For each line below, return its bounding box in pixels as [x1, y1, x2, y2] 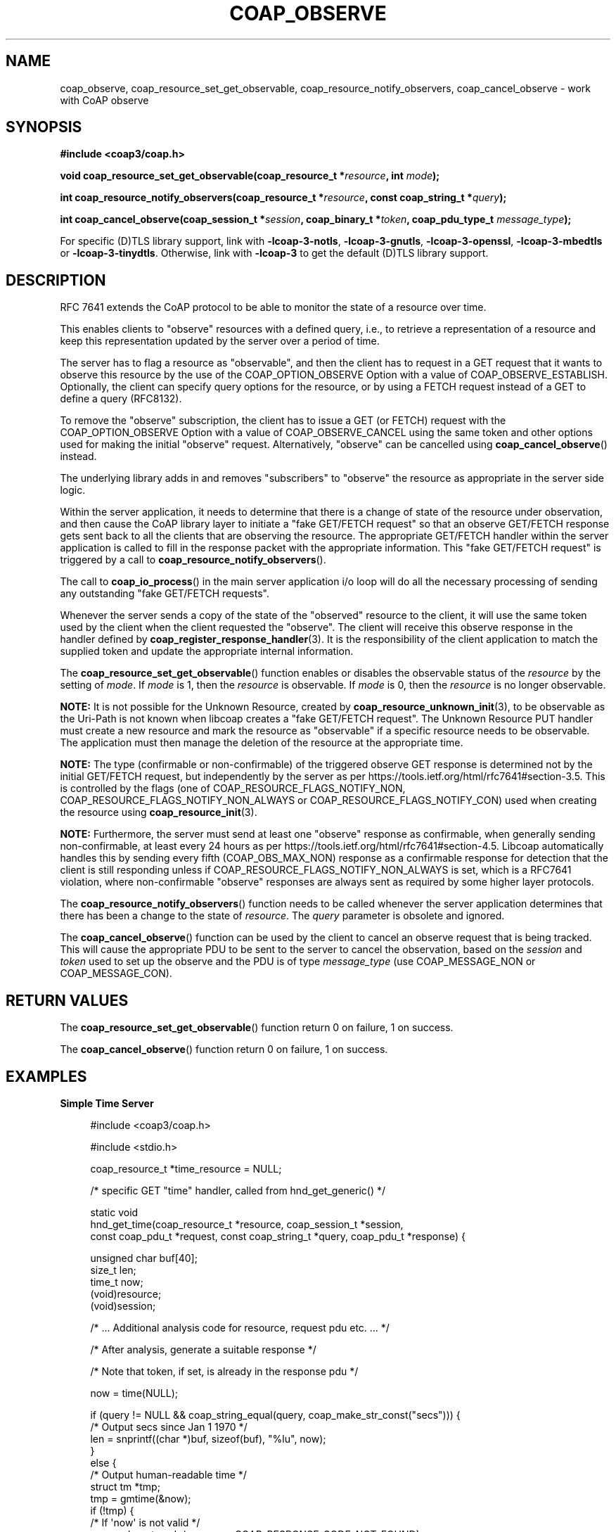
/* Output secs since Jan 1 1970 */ [90, 1420, 248, 1433]
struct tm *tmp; [90, 1480, 160, 1493]
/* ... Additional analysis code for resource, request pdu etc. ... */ [90, 1321, 390, 1334]
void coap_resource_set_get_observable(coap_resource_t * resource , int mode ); [60, 170, 440, 182]
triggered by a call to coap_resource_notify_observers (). [60, 554, 326, 566]
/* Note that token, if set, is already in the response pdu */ [90, 1365, 359, 1377]
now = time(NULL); [90, 1386, 179, 1399]
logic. [60, 484, 86, 497]
